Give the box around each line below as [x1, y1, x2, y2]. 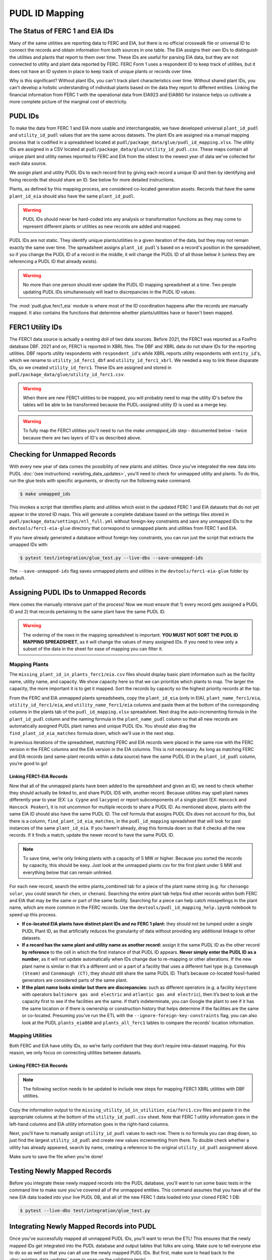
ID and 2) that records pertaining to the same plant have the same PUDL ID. [9, 608, 166, 614]
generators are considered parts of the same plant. [22, 977, 128, 983]
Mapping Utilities [9, 1032, 52, 1039]
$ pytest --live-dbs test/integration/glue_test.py [20, 1208, 151, 1213]
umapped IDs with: [9, 542, 49, 548]
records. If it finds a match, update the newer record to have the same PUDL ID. [9, 832, 174, 838]
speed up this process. [9, 911, 57, 917]
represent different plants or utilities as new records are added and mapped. [23, 223, 181, 229]
